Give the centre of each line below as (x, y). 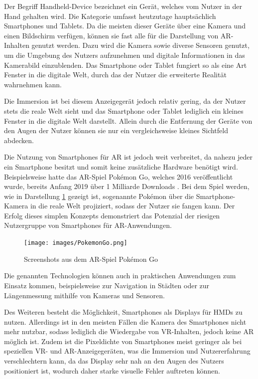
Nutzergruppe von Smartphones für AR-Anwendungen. (88, 225)
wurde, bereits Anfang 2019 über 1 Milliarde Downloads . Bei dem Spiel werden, (127, 186)
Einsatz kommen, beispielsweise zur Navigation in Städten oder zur (107, 285)
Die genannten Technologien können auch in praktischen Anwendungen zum (120, 276)
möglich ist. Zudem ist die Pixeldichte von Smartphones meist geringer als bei (123, 341)
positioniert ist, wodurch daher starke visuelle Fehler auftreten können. (112, 370)
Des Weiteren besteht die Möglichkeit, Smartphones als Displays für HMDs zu (123, 312)
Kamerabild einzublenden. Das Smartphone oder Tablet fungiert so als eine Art (126, 65)
